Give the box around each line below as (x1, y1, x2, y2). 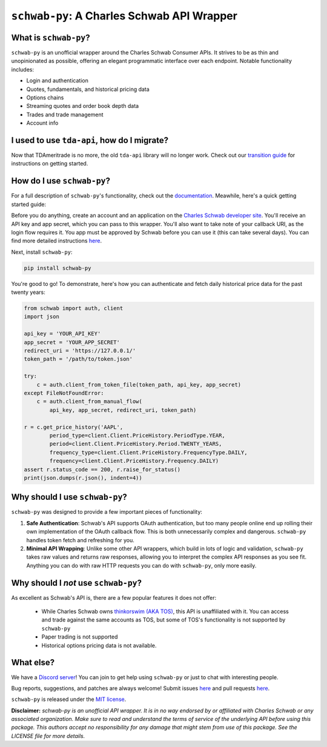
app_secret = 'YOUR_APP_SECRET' (24, 339, 121, 345)
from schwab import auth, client (24, 305, 124, 312)
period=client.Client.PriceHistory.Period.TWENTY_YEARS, (49, 440, 222, 448)
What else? (11, 657, 54, 668)
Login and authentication (26, 77, 89, 84)
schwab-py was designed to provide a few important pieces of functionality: (11, 508, 203, 516)
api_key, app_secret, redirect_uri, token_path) (49, 407, 197, 413)
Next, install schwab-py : (11, 248, 73, 256)
